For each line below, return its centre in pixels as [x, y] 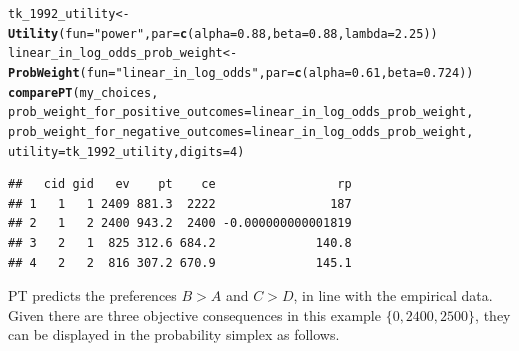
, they [493, 314]
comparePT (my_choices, [83, 92]
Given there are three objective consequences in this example [194, 314]
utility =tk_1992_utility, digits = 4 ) [126, 151]
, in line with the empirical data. [393, 295]
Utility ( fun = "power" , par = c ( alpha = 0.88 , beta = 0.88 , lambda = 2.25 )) [223, 33]
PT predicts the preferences [92, 295]
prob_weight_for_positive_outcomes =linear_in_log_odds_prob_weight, [241, 112]
